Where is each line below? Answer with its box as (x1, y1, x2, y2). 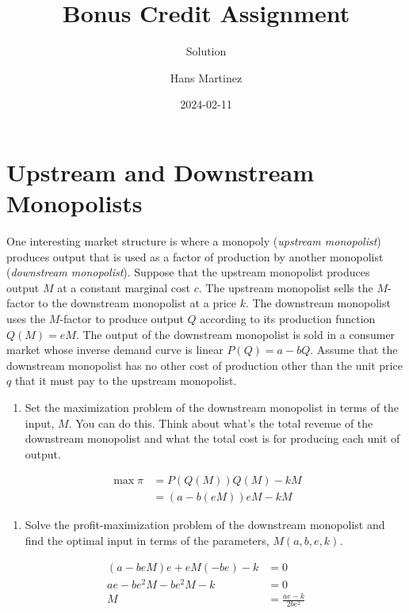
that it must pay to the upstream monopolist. (14, 372, 237, 389)
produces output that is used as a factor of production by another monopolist (6, 248, 384, 265)
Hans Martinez (170, 69, 243, 86)
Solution (185, 43, 227, 59)
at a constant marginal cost (57, 279, 190, 295)
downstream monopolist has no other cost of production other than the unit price (6, 356, 403, 373)
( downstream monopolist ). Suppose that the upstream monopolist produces (6, 264, 370, 280)
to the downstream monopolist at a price (38, 295, 236, 311)
